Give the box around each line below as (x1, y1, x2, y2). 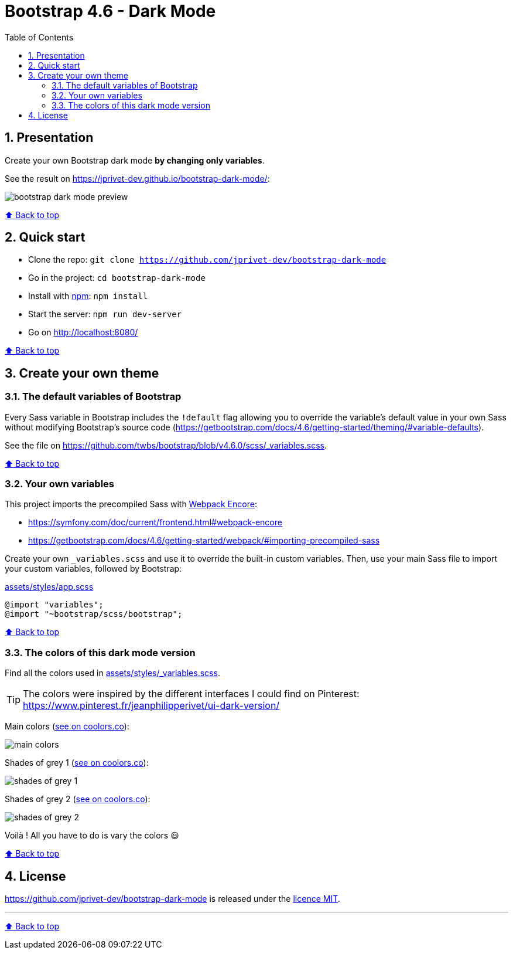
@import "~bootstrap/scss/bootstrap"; (5, 609, 183, 619)
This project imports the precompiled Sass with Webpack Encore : (5, 499, 257, 510)
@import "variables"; (5, 600, 104, 610)
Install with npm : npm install (28, 291, 148, 301)
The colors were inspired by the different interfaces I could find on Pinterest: (23, 688, 360, 700)
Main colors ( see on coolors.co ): (5, 721, 129, 732)
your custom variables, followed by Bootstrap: (5, 563, 182, 574)
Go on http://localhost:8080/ (28, 327, 138, 338)
